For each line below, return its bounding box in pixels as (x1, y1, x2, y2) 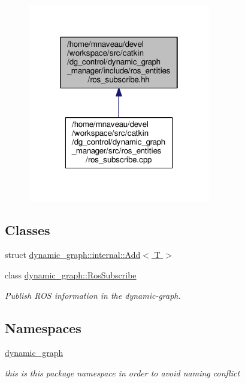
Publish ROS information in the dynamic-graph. (5, 289, 181, 301)
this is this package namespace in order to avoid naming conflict (5, 367, 240, 379)
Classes (5, 220, 50, 239)
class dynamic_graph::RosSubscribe (5, 269, 137, 281)
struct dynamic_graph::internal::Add (5, 248, 141, 261)
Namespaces (5, 318, 81, 337)
